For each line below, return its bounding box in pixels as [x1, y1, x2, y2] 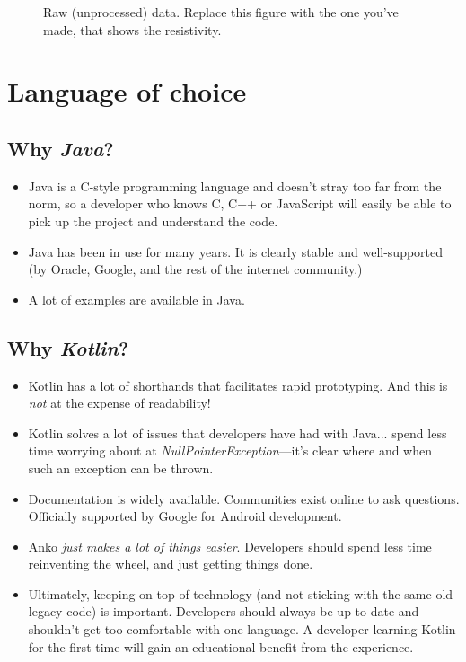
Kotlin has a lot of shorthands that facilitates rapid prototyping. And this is [28, 375, 448, 394]
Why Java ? [7, 134, 114, 162]
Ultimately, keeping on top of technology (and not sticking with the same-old [28, 584, 453, 603]
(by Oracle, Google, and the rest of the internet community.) [28, 260, 363, 278]
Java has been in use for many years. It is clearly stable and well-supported [28, 242, 444, 260]
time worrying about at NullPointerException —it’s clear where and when [28, 441, 433, 460]
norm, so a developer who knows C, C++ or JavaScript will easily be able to [28, 194, 452, 213]
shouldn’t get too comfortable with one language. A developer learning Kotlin [28, 620, 456, 639]
